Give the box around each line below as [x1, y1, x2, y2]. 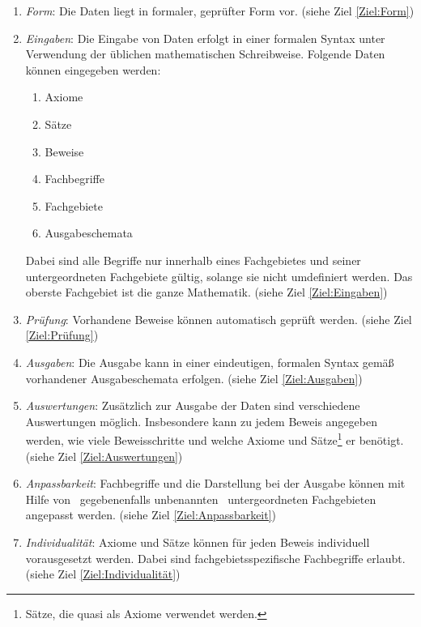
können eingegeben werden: [25, 61, 161, 78]
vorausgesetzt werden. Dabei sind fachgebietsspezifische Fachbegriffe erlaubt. [25, 549, 406, 566]
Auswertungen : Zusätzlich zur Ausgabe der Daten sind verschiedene [25, 397, 360, 414]
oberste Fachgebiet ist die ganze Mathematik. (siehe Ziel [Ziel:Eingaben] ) [25, 284, 388, 301]
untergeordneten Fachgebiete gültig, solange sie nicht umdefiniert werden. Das [25, 267, 413, 284]
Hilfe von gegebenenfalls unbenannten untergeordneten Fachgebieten [25, 490, 376, 507]
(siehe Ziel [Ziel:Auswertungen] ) [25, 447, 183, 464]
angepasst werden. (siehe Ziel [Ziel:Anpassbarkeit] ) [25, 506, 277, 523]
